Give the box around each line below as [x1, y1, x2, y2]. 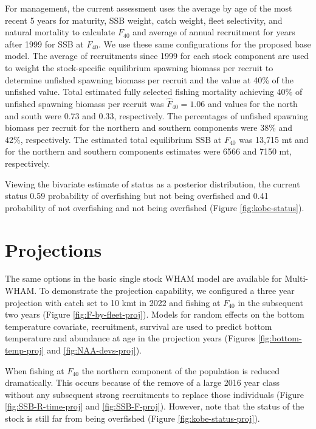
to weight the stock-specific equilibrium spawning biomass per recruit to [5, 61, 273, 74]
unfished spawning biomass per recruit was [5, 97, 164, 110]
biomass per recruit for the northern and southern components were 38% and [5, 121, 293, 134]
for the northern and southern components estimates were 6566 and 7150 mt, [5, 145, 292, 158]
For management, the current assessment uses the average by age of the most [5, 2, 292, 14]
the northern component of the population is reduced [81, 364, 280, 377]
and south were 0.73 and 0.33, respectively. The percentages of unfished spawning [5, 109, 309, 122]
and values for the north [207, 97, 298, 110]
